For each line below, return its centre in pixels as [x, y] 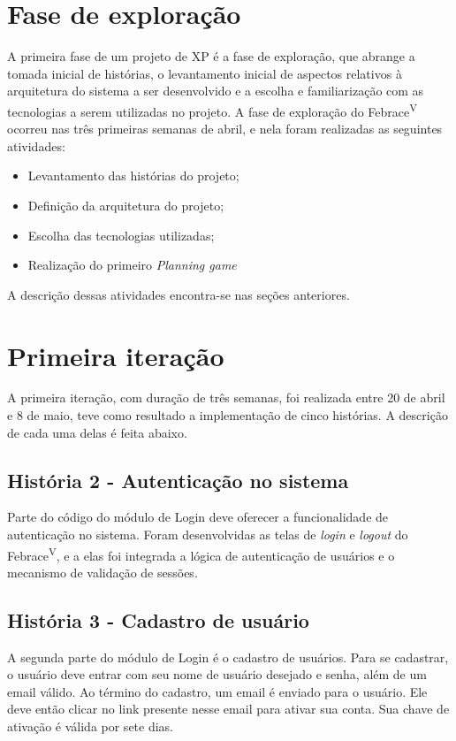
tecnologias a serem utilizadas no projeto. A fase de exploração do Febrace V [212, 110]
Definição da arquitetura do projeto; [126, 205]
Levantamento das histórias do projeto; [133, 176]
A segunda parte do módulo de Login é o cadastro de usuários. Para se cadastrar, [228, 657]
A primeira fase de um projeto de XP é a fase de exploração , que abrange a [211, 56]
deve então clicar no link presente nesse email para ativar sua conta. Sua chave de [228, 709]
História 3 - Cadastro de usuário [158, 619]
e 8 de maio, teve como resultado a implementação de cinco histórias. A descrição [228, 415]
